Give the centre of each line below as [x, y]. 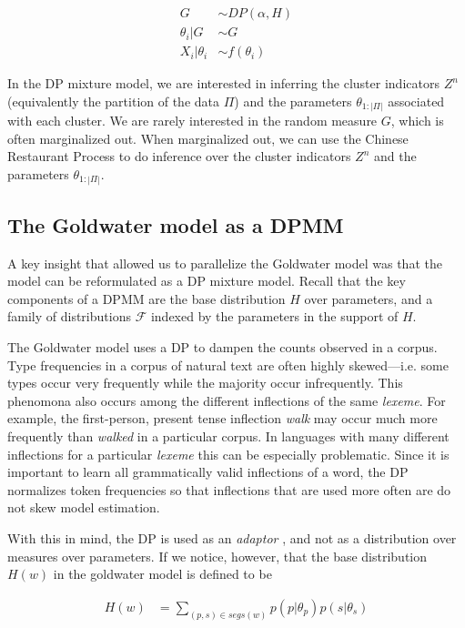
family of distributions [69, 316]
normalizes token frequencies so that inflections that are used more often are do [229, 489]
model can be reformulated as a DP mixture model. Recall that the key [207, 281]
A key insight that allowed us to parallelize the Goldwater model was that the [225, 263]
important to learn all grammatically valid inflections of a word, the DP [208, 472]
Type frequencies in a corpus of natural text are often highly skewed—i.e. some [228, 365]
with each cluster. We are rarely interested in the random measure [192, 121]
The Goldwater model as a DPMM [176, 224]
